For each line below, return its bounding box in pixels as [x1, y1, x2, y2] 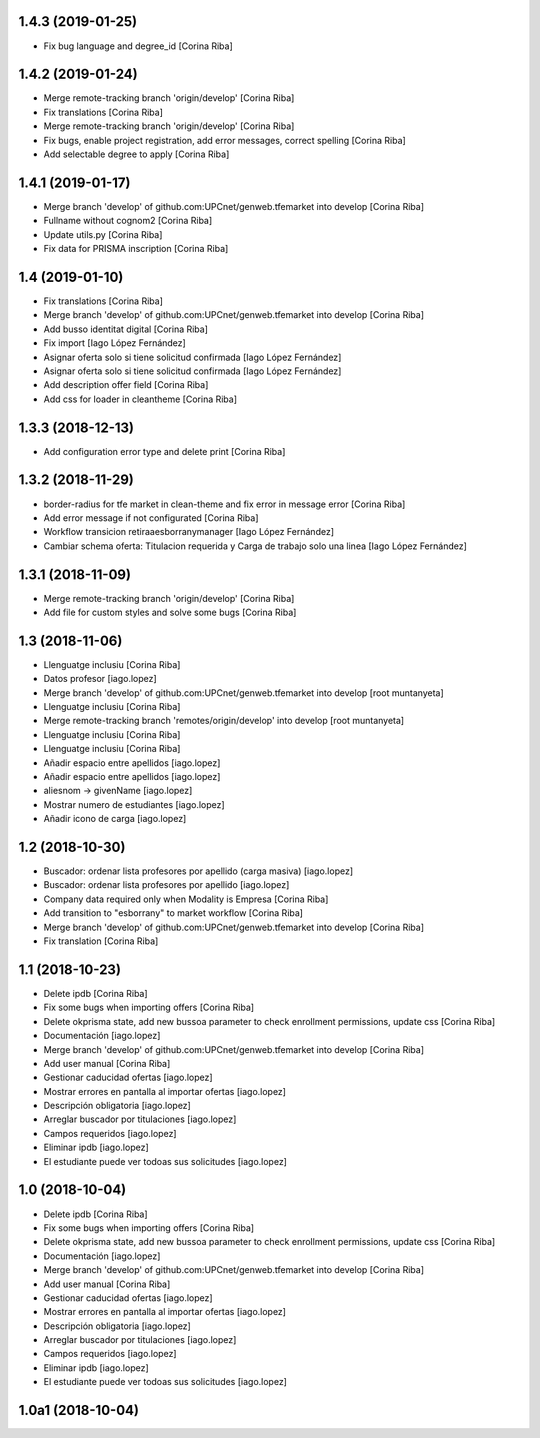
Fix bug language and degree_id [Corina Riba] [43, 40, 234, 52]
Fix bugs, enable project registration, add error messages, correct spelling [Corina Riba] [43, 134, 407, 146]
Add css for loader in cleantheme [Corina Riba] [43, 393, 238, 405]
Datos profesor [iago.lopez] [43, 673, 157, 685]
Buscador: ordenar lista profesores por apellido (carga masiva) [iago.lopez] [43, 865, 354, 877]
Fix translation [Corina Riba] [43, 935, 159, 947]
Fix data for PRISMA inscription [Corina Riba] [43, 243, 229, 255]
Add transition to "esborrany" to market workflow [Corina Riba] [43, 907, 304, 919]
